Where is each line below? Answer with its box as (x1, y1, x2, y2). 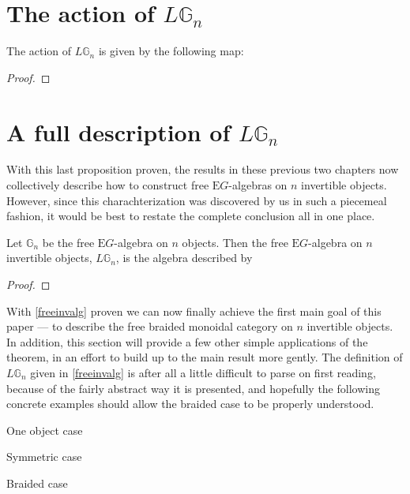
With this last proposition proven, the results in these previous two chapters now (6, 161, 399, 178)
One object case (6, 421, 83, 438)
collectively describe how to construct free (6, 177, 209, 193)
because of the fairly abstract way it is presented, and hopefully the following (6, 380, 380, 396)
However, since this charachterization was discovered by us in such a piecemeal (6, 192, 387, 208)
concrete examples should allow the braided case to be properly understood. (6, 395, 374, 412)
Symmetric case (6, 448, 82, 465)
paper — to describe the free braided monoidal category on (6, 318, 293, 335)
